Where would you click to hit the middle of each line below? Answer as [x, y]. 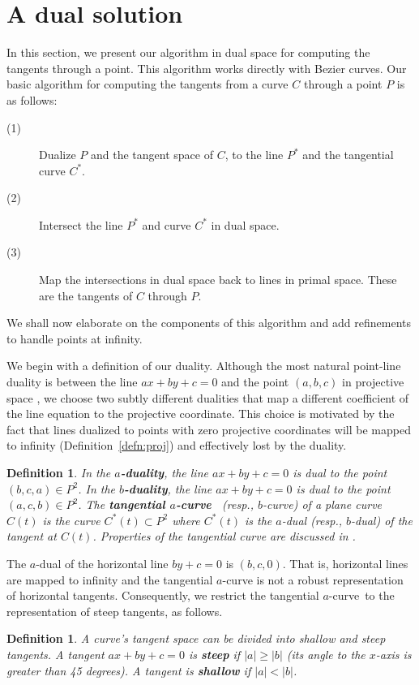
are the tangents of [86, 295]
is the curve [71, 520]
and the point [255, 382]
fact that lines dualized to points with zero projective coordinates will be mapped [209, 429]
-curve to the [361, 595]
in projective [373, 382]
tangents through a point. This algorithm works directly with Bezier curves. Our [207, 68]
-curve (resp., [214, 504]
